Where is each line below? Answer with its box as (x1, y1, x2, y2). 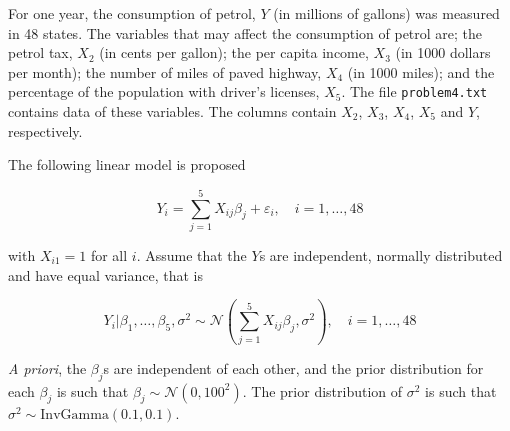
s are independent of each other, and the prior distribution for (103, 357, 484, 378)
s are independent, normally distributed (259, 244, 503, 265)
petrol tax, (8, 42, 73, 63)
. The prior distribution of (242, 380, 403, 401)
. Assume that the (136, 244, 247, 265)
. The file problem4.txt (341, 81, 488, 102)
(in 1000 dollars (395, 42, 491, 63)
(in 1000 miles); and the (347, 61, 495, 82)
